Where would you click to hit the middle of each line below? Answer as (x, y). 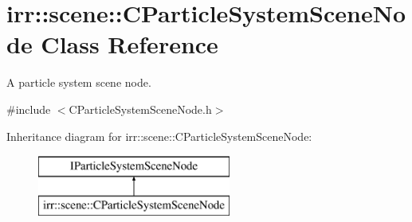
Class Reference (129, 44)
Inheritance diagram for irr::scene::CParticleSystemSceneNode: (159, 136)
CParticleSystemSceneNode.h (140, 109)
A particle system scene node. (79, 82)
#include (29, 109)
